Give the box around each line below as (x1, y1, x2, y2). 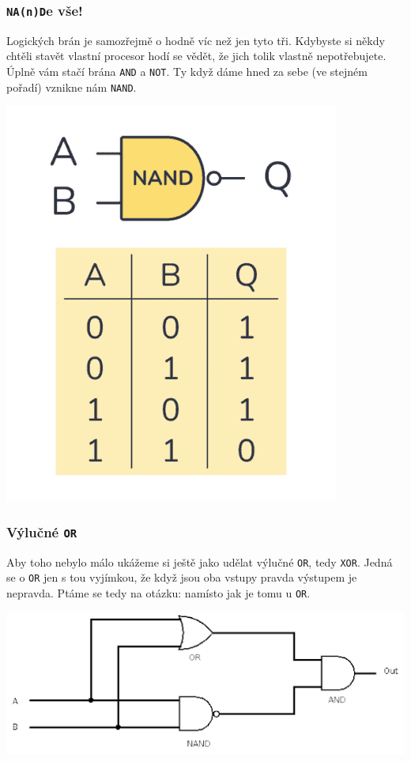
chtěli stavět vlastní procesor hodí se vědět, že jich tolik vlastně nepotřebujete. (6, 47, 386, 64)
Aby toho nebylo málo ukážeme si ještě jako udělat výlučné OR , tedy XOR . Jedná (6, 553, 393, 570)
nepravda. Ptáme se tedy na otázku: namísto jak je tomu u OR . (6, 584, 311, 601)
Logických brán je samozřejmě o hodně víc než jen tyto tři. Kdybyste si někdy (6, 32, 385, 48)
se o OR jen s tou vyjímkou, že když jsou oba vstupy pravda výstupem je (6, 569, 357, 586)
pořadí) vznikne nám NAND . (6, 78, 137, 95)
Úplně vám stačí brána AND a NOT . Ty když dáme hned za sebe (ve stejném (6, 62, 368, 79)
